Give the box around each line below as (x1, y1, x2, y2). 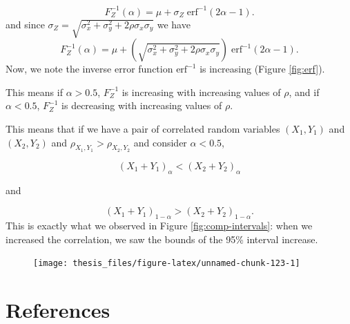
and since (6, 17, 45, 31)
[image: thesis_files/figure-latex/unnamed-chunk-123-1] (33, 258, 300, 269)
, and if (289, 84, 320, 99)
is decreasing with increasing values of (61, 98, 222, 113)
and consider (133, 135, 187, 149)
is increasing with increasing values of (121, 84, 281, 99)
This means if (6, 84, 63, 99)
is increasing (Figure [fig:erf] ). (200, 61, 325, 76)
